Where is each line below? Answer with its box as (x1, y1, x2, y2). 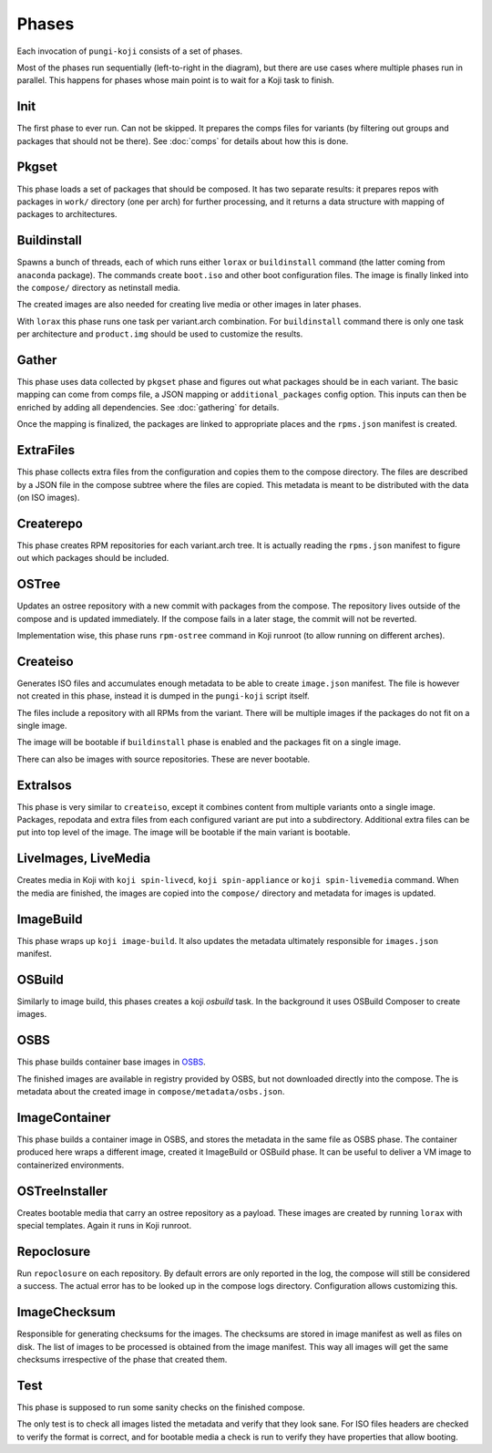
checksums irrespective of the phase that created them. (16, 1354, 228, 1365)
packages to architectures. (16, 209, 118, 220)
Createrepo (16, 515, 84, 531)
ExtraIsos (16, 777, 72, 793)
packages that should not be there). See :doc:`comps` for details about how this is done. (16, 135, 349, 146)
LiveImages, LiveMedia (16, 851, 150, 867)
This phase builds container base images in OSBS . (16, 1056, 207, 1067)
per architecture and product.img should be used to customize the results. (16, 328, 303, 339)
